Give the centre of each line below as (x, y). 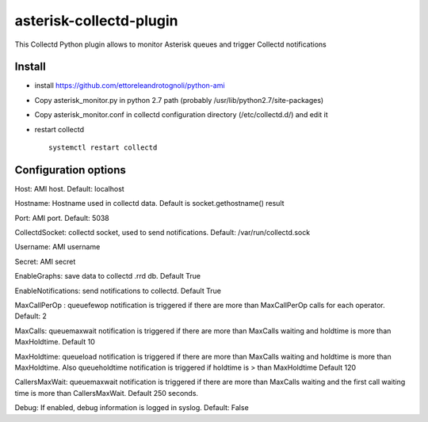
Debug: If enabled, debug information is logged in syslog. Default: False (132, 408)
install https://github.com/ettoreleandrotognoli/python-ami (130, 86)
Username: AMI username (57, 247)
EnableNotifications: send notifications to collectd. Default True (118, 291)
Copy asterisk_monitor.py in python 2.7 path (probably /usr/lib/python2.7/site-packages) (179, 100)
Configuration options (71, 170)
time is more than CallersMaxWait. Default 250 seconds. (106, 393)
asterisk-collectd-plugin (96, 21)
